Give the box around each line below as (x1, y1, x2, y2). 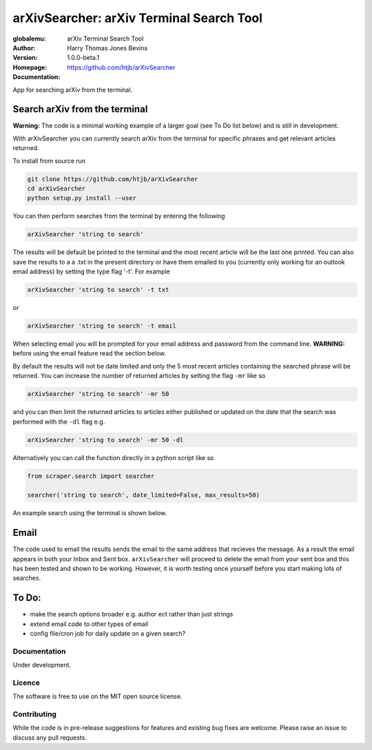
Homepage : (12, 63, 48, 72)
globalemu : (12, 34, 46, 43)
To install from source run (12, 156, 86, 165)
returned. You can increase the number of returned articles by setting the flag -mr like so (12, 372, 266, 380)
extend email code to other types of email (30, 620, 148, 628)
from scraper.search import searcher (27, 472, 155, 480)
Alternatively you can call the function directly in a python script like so (12, 453, 214, 461)
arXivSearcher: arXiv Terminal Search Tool (12, 10, 263, 25)
